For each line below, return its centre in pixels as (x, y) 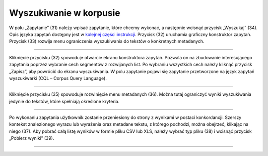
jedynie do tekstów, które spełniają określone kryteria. (64, 101)
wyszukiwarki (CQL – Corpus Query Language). (58, 78)
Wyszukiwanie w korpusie (65, 13)
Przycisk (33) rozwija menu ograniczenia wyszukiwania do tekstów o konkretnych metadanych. (107, 41)
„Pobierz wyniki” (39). (32, 138)
